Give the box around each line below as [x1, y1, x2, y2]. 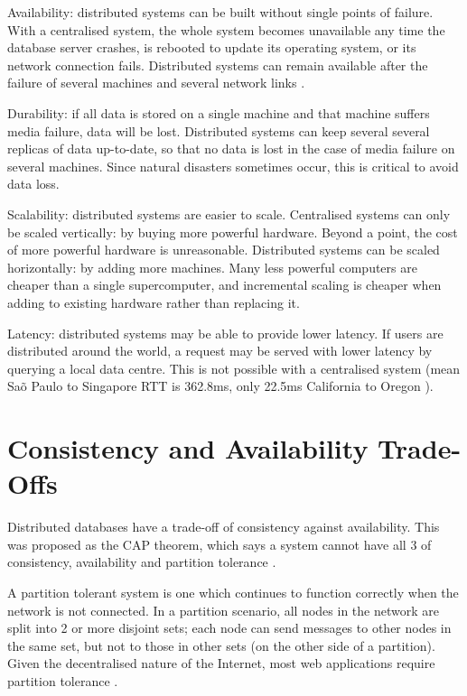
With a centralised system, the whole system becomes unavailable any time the [7, 20, 445, 39]
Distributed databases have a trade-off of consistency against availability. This [7, 517, 440, 536]
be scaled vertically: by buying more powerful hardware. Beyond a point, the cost [7, 222, 458, 241]
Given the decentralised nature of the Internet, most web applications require [7, 654, 435, 673]
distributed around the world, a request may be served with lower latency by [7, 341, 433, 360]
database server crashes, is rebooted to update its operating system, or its [7, 38, 416, 57]
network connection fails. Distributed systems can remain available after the [7, 55, 428, 74]
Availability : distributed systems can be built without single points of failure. [7, 3, 434, 21]
